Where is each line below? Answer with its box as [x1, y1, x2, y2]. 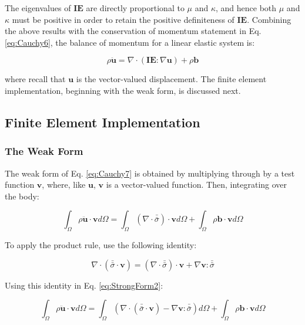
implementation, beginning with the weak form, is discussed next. [5, 84, 241, 96]
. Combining [247, 13, 291, 25]
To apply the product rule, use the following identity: [5, 239, 197, 251]
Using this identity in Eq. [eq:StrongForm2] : [5, 279, 163, 291]
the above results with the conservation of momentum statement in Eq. [5, 25, 262, 37]
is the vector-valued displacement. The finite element [76, 73, 267, 85]
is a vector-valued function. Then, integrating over [106, 178, 287, 191]
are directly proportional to [86, 2, 185, 13]
